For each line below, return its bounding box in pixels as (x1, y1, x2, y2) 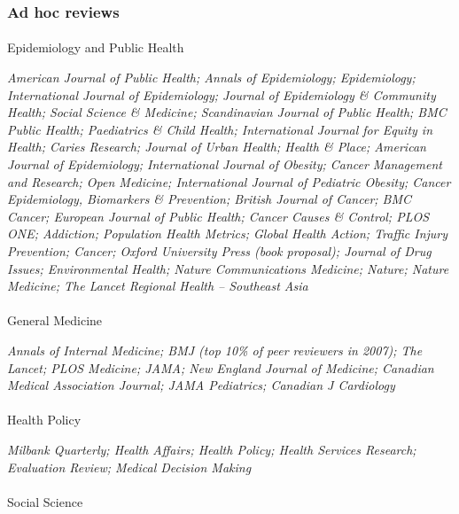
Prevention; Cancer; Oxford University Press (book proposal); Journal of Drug (7, 241, 432, 260)
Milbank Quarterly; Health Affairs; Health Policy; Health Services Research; (7, 440, 416, 458)
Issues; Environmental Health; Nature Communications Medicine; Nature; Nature (7, 259, 449, 277)
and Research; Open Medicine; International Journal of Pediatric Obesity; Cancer (7, 172, 451, 191)
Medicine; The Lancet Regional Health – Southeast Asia (7, 276, 308, 295)
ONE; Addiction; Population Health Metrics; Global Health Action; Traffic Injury (7, 224, 448, 243)
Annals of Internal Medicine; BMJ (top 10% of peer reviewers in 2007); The (7, 340, 423, 359)
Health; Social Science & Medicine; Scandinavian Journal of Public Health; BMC (7, 103, 447, 121)
